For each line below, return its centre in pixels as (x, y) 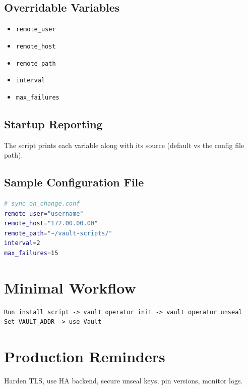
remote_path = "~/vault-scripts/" (58, 233)
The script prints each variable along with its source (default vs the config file (124, 145)
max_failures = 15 (31, 253)
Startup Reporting (53, 124)
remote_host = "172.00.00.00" (51, 224)
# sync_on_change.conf (42, 204)
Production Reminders (85, 356)
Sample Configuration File (74, 182)
